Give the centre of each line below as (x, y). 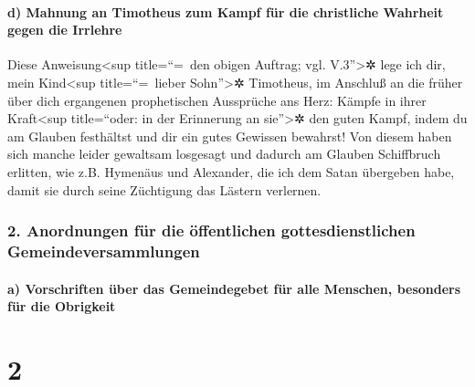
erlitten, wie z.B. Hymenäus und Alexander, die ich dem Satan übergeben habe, (231, 171)
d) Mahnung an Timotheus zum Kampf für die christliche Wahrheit (226, 11)
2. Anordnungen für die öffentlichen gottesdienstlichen (211, 230)
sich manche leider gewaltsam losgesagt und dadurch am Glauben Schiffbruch (224, 154)
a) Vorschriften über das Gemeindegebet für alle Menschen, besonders (234, 288)
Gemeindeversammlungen (104, 251)
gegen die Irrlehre (65, 30)
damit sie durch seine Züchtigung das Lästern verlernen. (164, 189)
